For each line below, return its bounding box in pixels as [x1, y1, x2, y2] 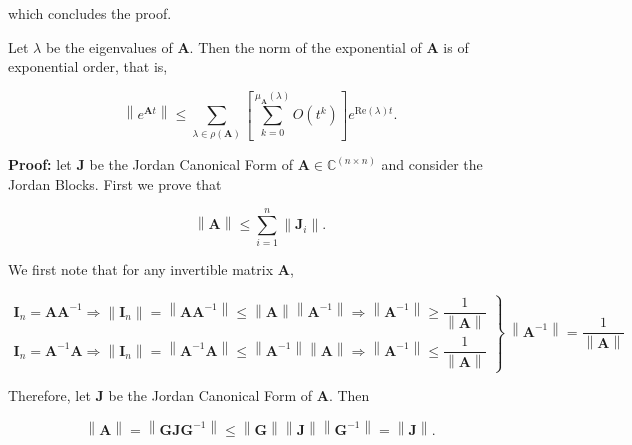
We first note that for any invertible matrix [8, 259, 274, 280]
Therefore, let [8, 385, 91, 406]
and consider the [381, 154, 483, 175]
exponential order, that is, [8, 56, 168, 77]
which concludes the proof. [8, 3, 172, 23]
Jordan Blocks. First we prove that [8, 173, 222, 194]
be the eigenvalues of [45, 36, 173, 57]
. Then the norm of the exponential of [189, 36, 422, 57]
